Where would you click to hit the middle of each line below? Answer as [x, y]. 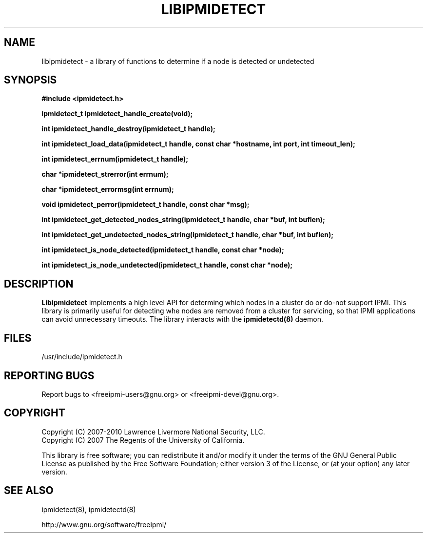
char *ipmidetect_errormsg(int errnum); [108, 189]
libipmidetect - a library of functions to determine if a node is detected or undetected [178, 61]
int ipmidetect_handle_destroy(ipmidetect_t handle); [128, 129]
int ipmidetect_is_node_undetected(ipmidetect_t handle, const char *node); [167, 265]
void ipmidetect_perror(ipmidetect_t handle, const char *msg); [146, 205]
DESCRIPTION [39, 284]
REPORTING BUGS [49, 375]
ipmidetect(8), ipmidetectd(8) [89, 509]
